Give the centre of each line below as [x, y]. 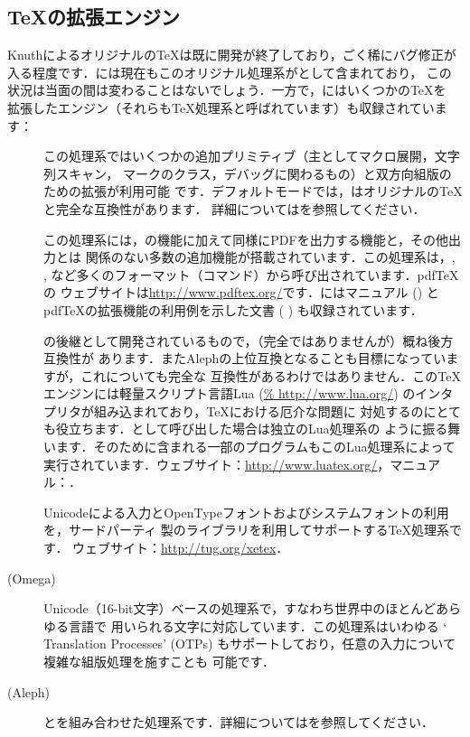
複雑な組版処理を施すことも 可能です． [160, 662]
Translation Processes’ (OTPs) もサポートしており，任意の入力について [249, 644]
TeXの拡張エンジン [94, 17]
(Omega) [32, 578]
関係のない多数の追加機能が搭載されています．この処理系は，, [270, 257]
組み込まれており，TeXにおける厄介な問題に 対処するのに [265, 410]
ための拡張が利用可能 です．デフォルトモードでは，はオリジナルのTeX [253, 191]
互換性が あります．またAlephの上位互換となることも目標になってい [245, 358]
